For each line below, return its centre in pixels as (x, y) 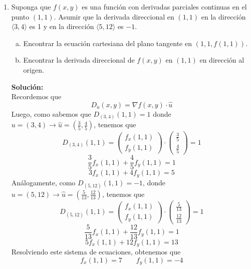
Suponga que (31, 7)
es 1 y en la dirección (62, 26)
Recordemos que (36, 96)
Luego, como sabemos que (51, 113)
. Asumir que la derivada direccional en (114, 16)
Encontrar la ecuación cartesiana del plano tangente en (107, 43)
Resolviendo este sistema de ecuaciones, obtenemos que (96, 252)
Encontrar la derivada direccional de (79, 60)
